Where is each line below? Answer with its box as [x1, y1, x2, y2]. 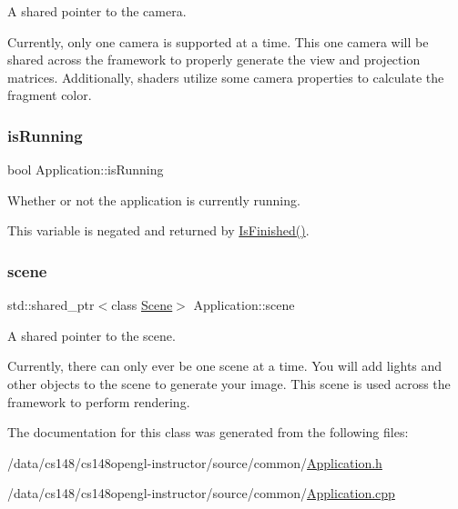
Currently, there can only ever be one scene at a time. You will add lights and [7, 356, 443, 375]
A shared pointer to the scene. [7, 325, 176, 344]
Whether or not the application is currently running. [7, 190, 300, 209]
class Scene [111, 295, 173, 314]
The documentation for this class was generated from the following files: [7, 423, 409, 442]
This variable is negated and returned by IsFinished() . [7, 221, 310, 240]
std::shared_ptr [7, 295, 95, 314]
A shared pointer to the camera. [7, 2, 187, 20]
